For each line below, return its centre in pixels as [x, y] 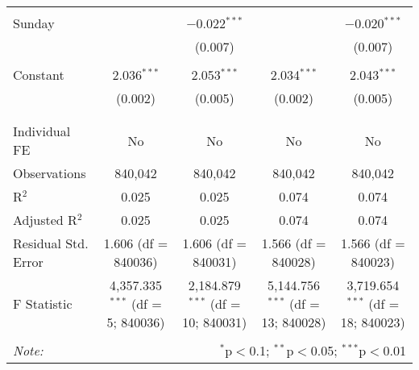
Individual [42, 131]
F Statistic [43, 303]
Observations [50, 173]
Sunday [34, 23]
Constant [39, 75]
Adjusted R [45, 220]
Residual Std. [51, 243]
